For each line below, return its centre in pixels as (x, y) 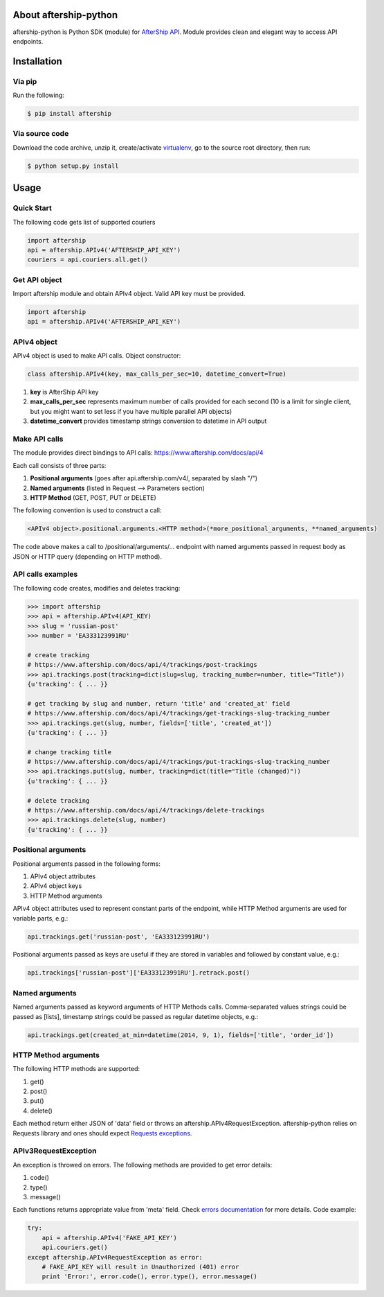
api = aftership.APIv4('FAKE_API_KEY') (110, 1238)
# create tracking (58, 655)
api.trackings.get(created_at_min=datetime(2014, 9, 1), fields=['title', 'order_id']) (181, 1035)
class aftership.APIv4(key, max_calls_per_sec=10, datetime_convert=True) (157, 374)
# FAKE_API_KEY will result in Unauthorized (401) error (140, 1266)
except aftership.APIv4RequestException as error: (115, 1257)
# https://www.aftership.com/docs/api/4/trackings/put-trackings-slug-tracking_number (179, 762)
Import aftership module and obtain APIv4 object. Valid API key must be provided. (129, 294)
